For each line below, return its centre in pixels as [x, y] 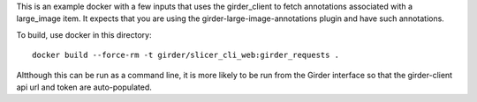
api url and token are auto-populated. [84, 87]
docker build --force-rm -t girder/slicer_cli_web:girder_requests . [186, 55]
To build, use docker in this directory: [84, 34]
